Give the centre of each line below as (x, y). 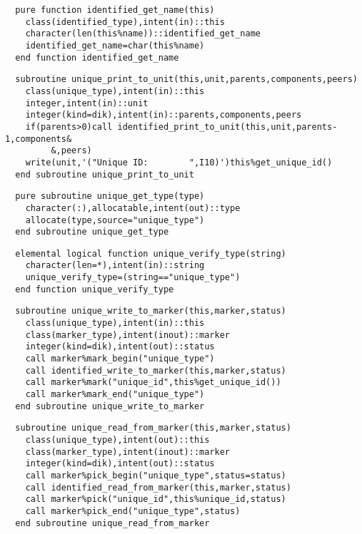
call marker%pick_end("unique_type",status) (133, 511)
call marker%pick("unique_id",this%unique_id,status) (156, 499)
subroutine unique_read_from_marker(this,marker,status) (153, 428)
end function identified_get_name (97, 57)
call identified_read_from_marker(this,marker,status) (158, 487)
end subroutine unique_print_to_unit (105, 174)
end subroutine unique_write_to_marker (110, 406)
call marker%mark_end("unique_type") (115, 395)
